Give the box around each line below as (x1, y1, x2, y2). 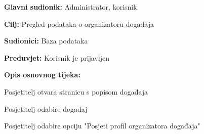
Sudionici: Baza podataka (4, 35, 88, 46)
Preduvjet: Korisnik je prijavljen (4, 52, 110, 63)
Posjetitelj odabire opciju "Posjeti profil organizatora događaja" (4, 120, 200, 131)
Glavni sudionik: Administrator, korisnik (4, 2, 137, 12)
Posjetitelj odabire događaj (4, 103, 88, 114)
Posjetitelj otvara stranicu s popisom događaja (4, 86, 148, 97)
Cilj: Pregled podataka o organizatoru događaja (4, 18, 154, 29)
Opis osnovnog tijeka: (4, 69, 80, 80)
